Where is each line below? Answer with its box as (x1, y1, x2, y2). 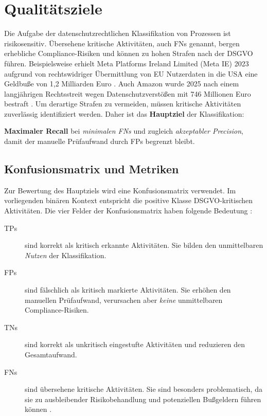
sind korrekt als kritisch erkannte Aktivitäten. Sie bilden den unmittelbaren (25, 240, 263, 250)
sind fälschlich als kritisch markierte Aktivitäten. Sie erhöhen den (25, 284, 231, 295)
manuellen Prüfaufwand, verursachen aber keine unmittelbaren (25, 294, 223, 305)
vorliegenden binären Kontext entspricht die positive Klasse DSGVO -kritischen (4, 195, 253, 206)
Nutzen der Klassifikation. (25, 249, 106, 260)
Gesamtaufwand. (25, 349, 77, 359)
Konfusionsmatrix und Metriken (4, 161, 179, 177)
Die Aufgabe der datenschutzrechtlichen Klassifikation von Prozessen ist (4, 28, 231, 39)
